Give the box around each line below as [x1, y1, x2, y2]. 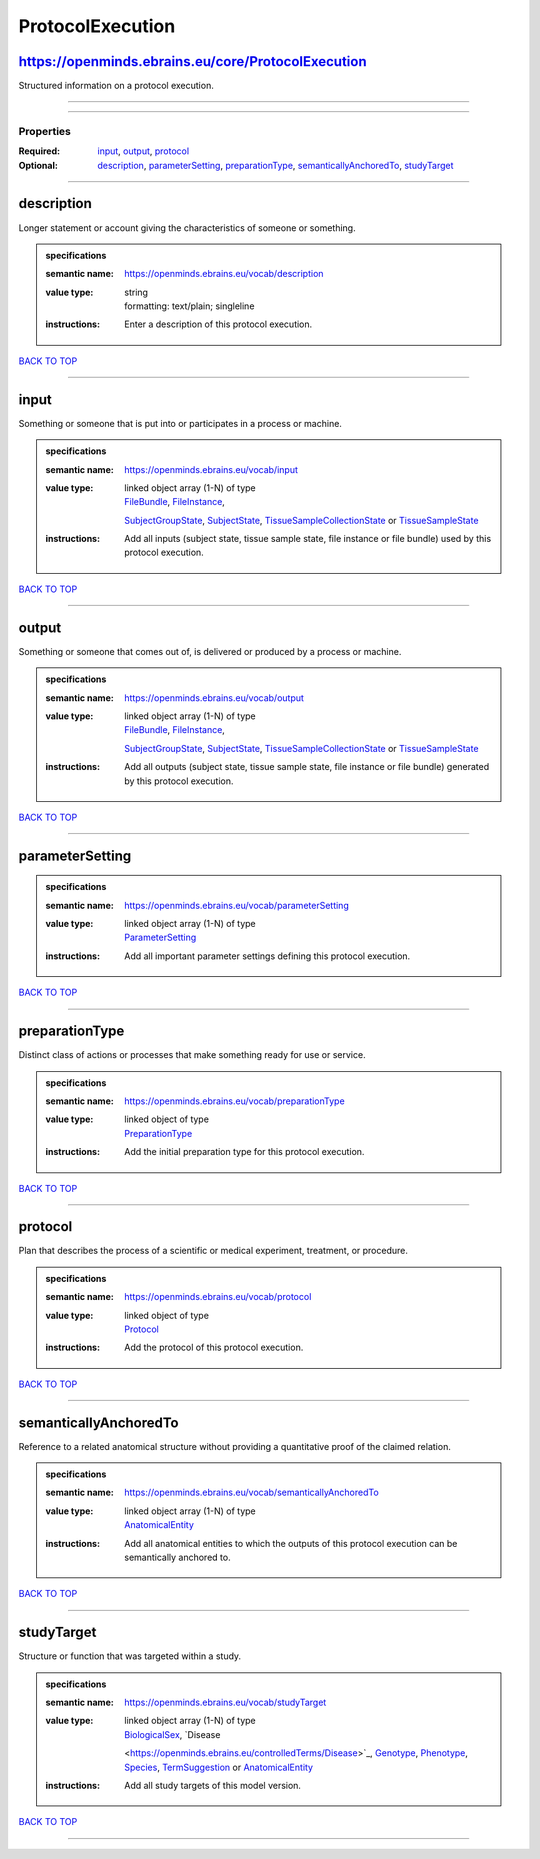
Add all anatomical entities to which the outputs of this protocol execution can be [124, 1537, 458, 1549]
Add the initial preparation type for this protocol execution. [124, 1146, 365, 1158]
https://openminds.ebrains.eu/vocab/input [124, 463, 299, 475]
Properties [18, 124, 72, 138]
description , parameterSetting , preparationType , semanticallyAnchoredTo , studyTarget [97, 159, 454, 171]
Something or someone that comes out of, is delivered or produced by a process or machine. [18, 645, 402, 657]
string [124, 286, 149, 298]
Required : [18, 145, 60, 157]
